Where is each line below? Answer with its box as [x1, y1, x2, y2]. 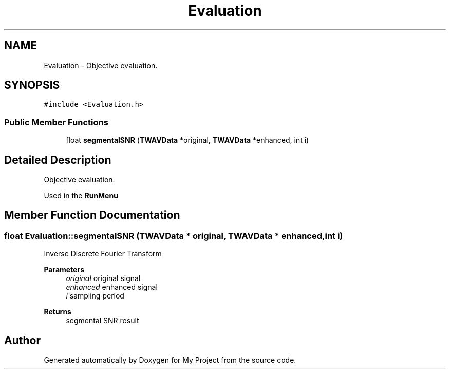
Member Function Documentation [4, 209, 180, 222]
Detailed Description [4, 153, 111, 166]
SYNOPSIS [4, 79, 60, 92]
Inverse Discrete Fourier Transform [44, 249, 162, 258]
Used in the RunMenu [44, 191, 118, 200]
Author [4, 333, 41, 347]
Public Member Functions [4, 117, 108, 127]
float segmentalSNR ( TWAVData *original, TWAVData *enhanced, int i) [66, 136, 309, 145]
